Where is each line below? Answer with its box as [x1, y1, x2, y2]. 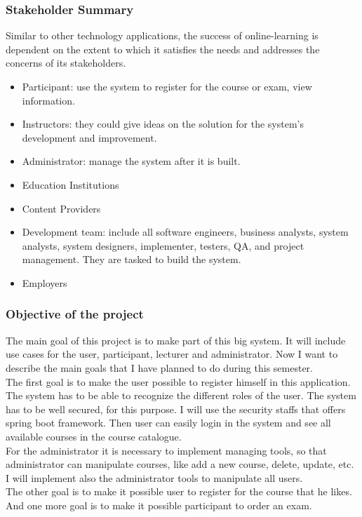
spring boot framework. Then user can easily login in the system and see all [6, 415, 331, 430]
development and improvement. [22, 130, 157, 145]
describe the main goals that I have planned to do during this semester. [6, 360, 313, 375]
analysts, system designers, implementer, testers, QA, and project [22, 238, 304, 253]
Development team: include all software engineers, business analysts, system [22, 224, 349, 239]
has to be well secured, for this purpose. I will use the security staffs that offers [6, 401, 346, 416]
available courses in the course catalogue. [6, 429, 182, 443]
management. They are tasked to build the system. [22, 252, 241, 267]
